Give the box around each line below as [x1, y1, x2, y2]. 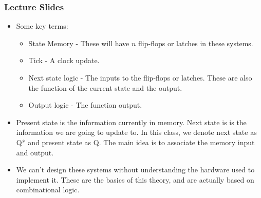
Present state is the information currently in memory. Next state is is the [16, 116, 247, 127]
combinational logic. [16, 184, 80, 195]
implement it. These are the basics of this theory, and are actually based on [16, 174, 254, 185]
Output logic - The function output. [28, 100, 142, 110]
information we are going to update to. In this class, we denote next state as [16, 127, 257, 137]
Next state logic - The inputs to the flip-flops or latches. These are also [28, 72, 252, 83]
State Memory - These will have [28, 37, 129, 48]
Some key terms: [16, 21, 68, 31]
